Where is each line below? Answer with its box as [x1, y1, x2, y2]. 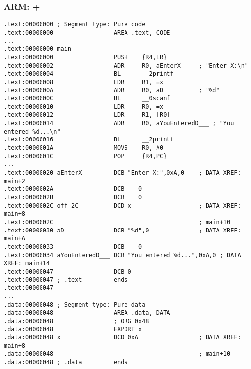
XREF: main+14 [4, 260, 50, 267]
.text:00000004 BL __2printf [4, 70, 174, 78]
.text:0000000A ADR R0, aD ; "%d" [4, 87, 220, 94]
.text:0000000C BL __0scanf [4, 95, 170, 102]
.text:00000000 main [4, 46, 72, 53]
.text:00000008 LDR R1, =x [4, 78, 164, 86]
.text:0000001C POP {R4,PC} [4, 152, 167, 160]
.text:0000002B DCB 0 [4, 194, 142, 201]
